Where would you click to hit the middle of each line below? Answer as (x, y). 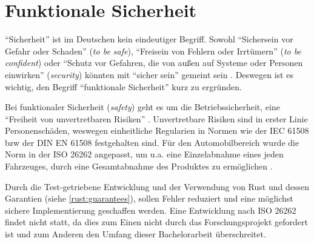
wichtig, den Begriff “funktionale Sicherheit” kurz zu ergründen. (123, 86)
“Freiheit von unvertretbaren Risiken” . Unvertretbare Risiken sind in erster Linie (156, 118)
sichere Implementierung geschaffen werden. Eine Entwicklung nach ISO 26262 (151, 210)
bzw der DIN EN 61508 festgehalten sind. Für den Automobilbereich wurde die (152, 142)
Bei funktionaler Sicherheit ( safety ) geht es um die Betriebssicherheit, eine (142, 107)
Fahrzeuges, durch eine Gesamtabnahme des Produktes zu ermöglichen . (139, 166)
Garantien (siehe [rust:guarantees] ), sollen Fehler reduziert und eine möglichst (149, 198)
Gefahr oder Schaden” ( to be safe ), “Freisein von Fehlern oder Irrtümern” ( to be (153, 51)
